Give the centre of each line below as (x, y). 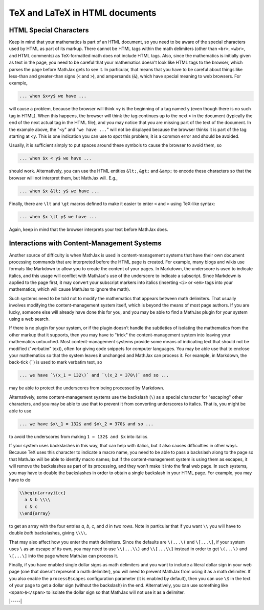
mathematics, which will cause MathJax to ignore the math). (70, 289)
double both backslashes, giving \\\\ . (48, 533)
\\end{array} (35, 513)
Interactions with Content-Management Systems (85, 243)
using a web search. (29, 319)
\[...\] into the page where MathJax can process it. (64, 556)
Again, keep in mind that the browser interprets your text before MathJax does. (89, 229)
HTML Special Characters (49, 30)
